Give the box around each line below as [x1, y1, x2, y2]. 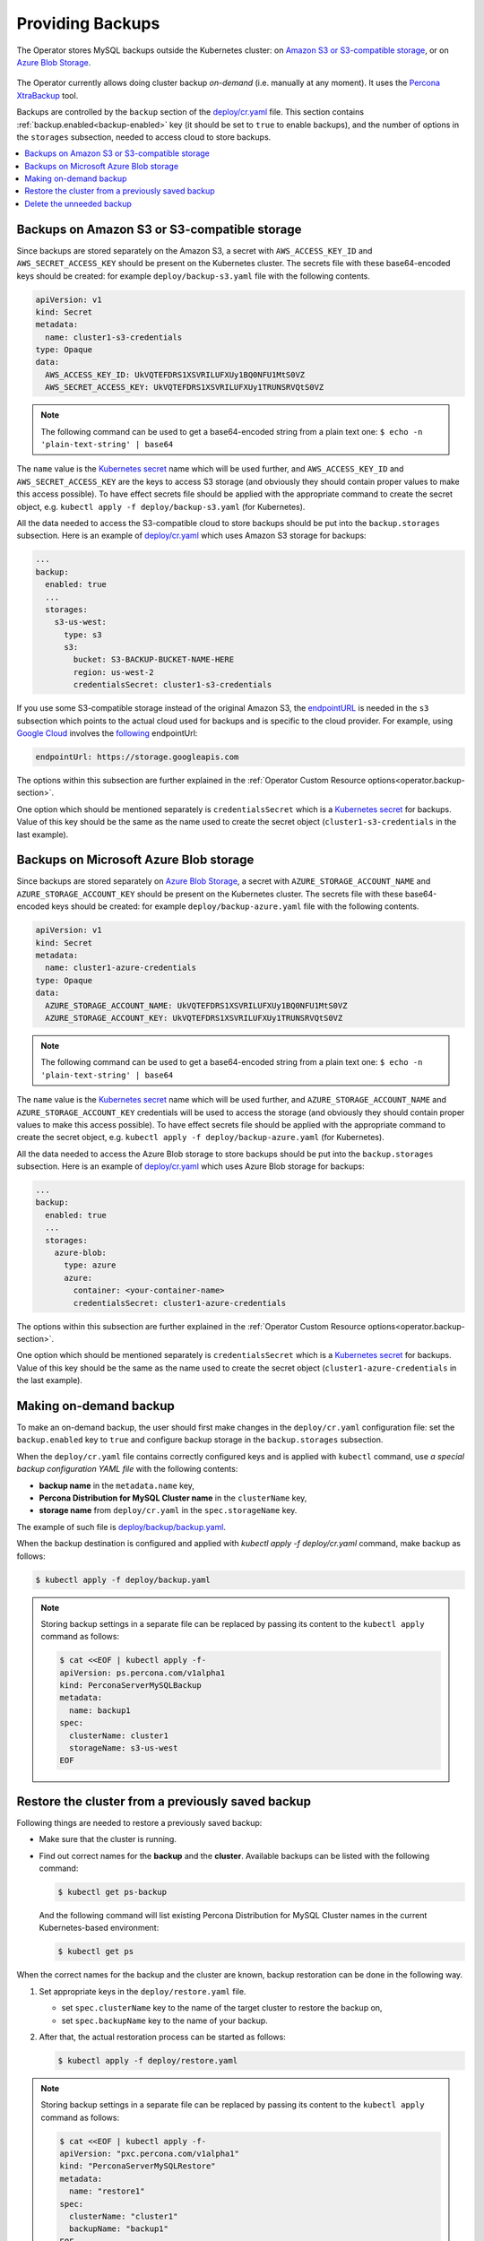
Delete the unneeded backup [24, 198, 132, 209]
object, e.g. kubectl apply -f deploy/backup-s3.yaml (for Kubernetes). [16, 501, 306, 512]
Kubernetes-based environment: [39, 1923, 160, 1934]
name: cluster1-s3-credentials [45, 332, 183, 342]
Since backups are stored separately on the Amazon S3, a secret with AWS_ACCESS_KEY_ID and [16, 245, 373, 255]
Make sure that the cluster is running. [39, 1834, 177, 1845]
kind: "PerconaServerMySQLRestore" [59, 2161, 216, 2171]
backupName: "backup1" [68, 2224, 169, 2234]
